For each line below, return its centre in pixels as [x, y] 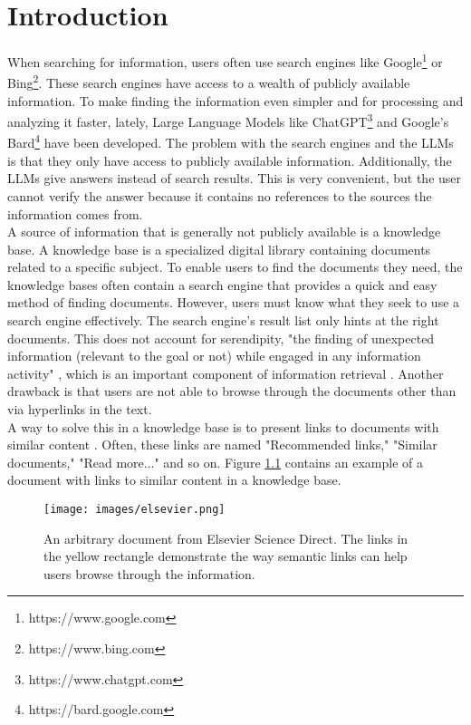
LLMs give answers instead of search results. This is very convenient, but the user [235, 178]
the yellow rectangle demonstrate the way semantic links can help [226, 556]
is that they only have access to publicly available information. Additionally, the [230, 160]
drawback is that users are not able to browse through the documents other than [232, 391]
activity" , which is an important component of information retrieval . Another [226, 373]
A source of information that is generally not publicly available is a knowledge [224, 232]
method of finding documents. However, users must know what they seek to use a [234, 302]
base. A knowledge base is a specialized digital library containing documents [219, 249]
